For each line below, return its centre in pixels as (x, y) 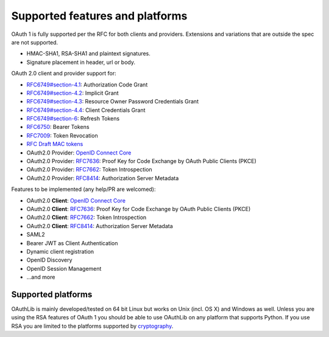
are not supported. (35, 42)
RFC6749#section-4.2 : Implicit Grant (73, 93)
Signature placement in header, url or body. (81, 62)
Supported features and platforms (99, 16)
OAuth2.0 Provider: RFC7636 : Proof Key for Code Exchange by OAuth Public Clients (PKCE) (141, 161)
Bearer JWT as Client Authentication (72, 243)
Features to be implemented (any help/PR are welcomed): (83, 189)
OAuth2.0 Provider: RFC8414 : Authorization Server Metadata (103, 178)
